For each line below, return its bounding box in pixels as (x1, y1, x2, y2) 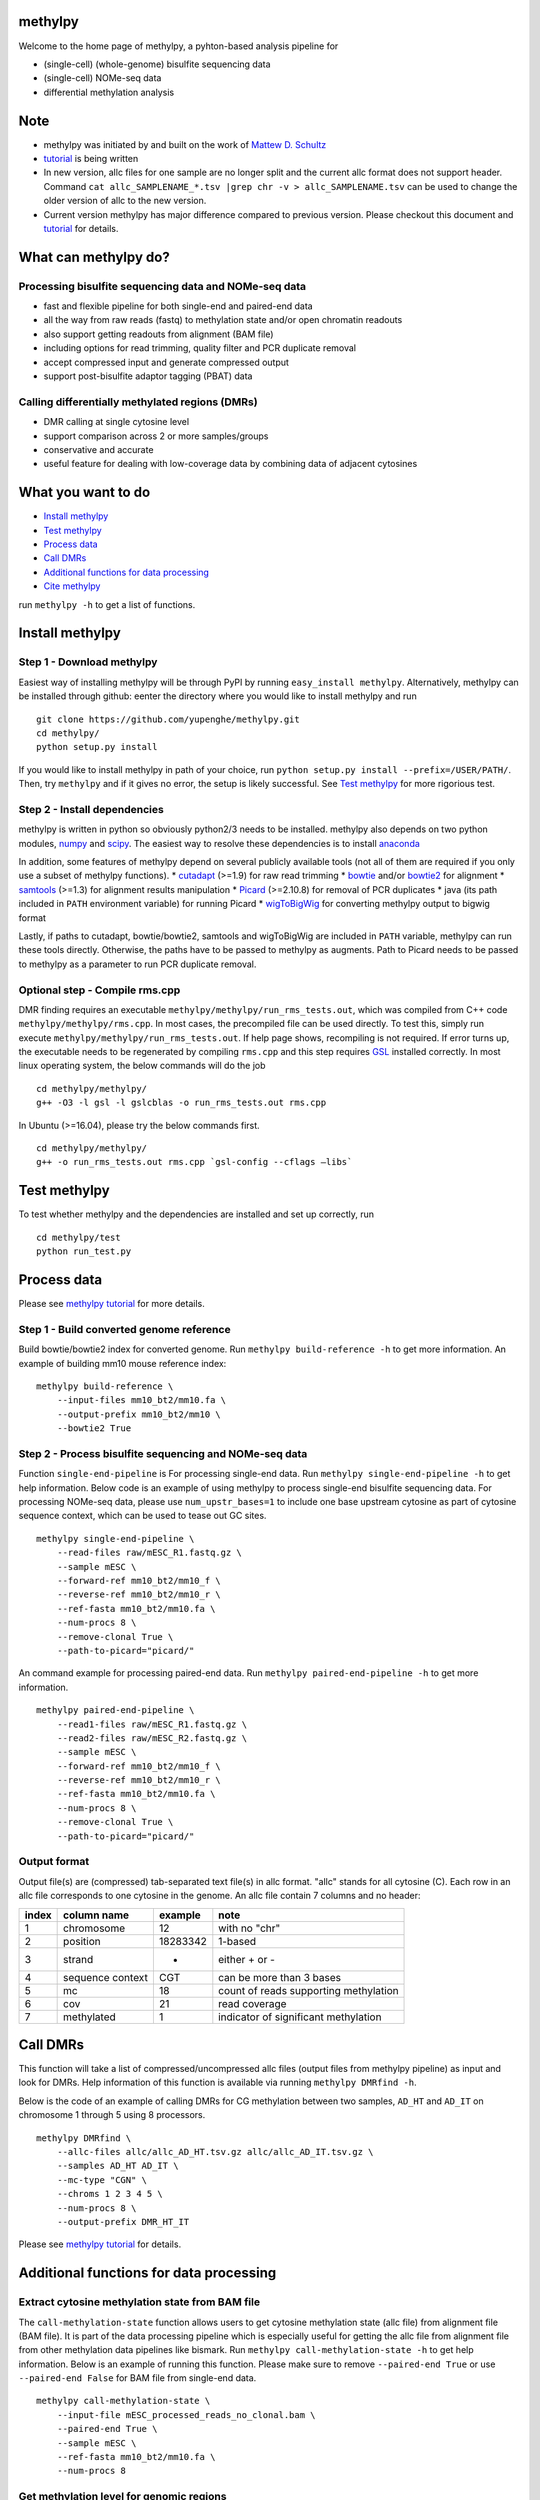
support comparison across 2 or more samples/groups (43, 430, 269, 442)
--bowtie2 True (56, 1423, 132, 1434)
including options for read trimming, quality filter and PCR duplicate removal (43, 342, 357, 354)
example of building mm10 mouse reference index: (18, 1357, 227, 1369)
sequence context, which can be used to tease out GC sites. (18, 1510, 267, 1522)
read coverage (218, 1996, 287, 2010)
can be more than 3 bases (218, 1970, 342, 1984)
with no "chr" (218, 1921, 281, 1935)
